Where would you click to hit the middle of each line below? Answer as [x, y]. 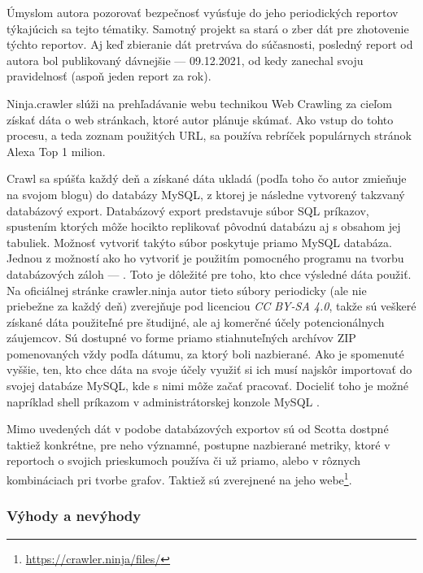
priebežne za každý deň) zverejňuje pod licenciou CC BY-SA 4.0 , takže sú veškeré [211, 306]
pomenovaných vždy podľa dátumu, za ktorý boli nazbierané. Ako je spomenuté [205, 353]
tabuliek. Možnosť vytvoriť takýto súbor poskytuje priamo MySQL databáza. [199, 242]
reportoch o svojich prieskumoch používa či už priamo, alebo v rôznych [184, 460]
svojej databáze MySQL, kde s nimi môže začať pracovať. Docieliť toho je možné [208, 386]
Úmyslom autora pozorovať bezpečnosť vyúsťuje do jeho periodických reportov [203, 12]
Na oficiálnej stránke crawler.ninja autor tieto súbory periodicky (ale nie [187, 290]
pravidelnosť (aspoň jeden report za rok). [109, 76]
